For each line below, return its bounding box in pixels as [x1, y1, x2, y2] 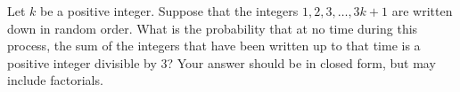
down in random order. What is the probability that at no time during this [7, 19, 418, 37]
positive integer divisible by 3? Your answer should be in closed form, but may [7, 53, 436, 72]
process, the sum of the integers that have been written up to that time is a [7, 36, 421, 55]
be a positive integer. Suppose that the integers [40, 2, 299, 19]
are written [391, 2, 453, 19]
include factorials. [7, 71, 103, 89]
